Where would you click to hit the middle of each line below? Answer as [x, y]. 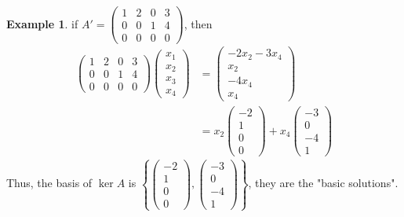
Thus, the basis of [49, 183]
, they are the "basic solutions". [323, 183]
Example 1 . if [42, 23]
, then [198, 23]
